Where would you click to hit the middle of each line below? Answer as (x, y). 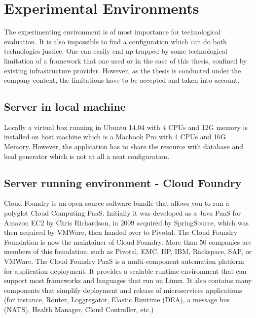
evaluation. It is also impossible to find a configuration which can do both (115, 41)
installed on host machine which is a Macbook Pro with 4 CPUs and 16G (115, 137)
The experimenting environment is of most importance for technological (112, 32)
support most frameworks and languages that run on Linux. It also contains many (128, 280)
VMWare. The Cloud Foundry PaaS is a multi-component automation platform (124, 261)
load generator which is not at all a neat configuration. (87, 156)
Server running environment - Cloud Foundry (123, 182)
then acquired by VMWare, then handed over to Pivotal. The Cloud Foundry (121, 232)
